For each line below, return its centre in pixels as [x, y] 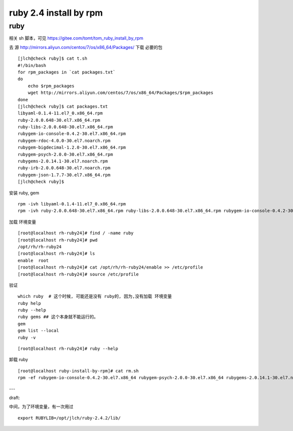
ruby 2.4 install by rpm [56, 13]
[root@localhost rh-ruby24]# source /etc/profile [78, 274]
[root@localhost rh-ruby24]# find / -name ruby [76, 233]
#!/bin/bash [32, 65]
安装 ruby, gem [24, 193]
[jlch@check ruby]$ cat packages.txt [63, 106]
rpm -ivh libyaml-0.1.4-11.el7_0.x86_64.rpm [72, 204]
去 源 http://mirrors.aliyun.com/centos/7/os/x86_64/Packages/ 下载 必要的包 [86, 47]
